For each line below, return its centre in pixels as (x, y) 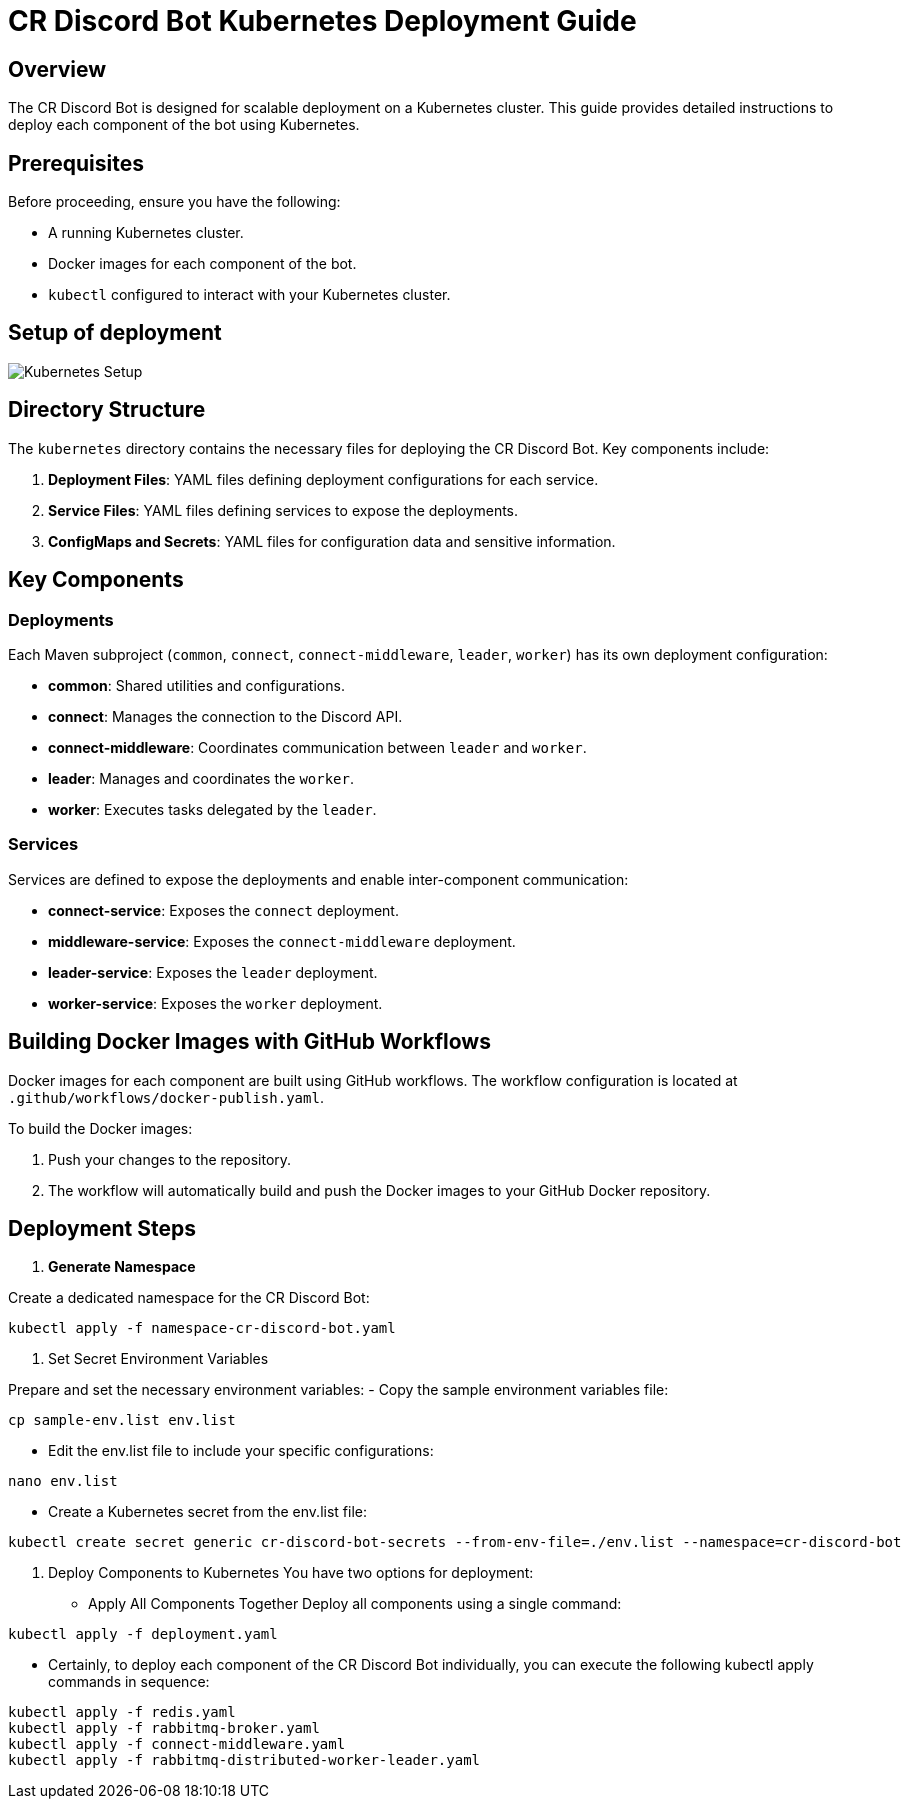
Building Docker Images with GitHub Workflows (249, 1042)
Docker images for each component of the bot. (202, 264)
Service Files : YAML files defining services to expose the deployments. (283, 510)
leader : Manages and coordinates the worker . (201, 778)
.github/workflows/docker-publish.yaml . (166, 1097)
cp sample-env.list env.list (122, 1420)
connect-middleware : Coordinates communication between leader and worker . (317, 747)
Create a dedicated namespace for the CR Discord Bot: (189, 1298)
